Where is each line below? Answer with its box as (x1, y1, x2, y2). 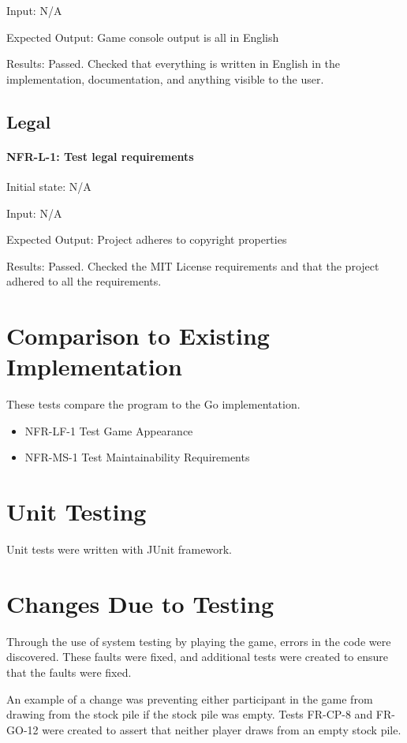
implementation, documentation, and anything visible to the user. (6, 70, 324, 87)
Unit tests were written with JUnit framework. (6, 541, 232, 558)
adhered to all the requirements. (6, 273, 162, 289)
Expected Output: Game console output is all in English (6, 28, 279, 45)
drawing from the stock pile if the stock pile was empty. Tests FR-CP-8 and (6, 706, 373, 722)
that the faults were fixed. (6, 664, 132, 681)
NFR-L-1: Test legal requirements (6, 147, 194, 164)
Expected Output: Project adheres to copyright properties (6, 231, 287, 248)
